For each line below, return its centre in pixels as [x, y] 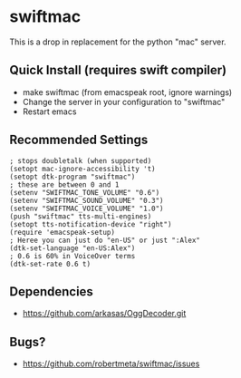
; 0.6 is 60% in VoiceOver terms [72, 256]
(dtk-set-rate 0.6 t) [50, 264]
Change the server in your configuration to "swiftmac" [124, 102]
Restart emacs [49, 111]
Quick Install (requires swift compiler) [118, 70]
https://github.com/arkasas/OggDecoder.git [104, 314]
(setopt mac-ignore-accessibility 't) [82, 169]
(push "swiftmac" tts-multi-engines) [81, 216]
